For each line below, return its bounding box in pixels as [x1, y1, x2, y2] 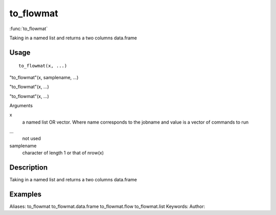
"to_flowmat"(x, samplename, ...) [9, 74, 79, 80]
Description [9, 163, 48, 172]
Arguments [9, 102, 33, 108]
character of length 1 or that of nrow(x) [22, 150, 104, 156]
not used [22, 135, 41, 141]
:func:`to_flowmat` [9, 26, 48, 32]
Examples [9, 189, 42, 199]
